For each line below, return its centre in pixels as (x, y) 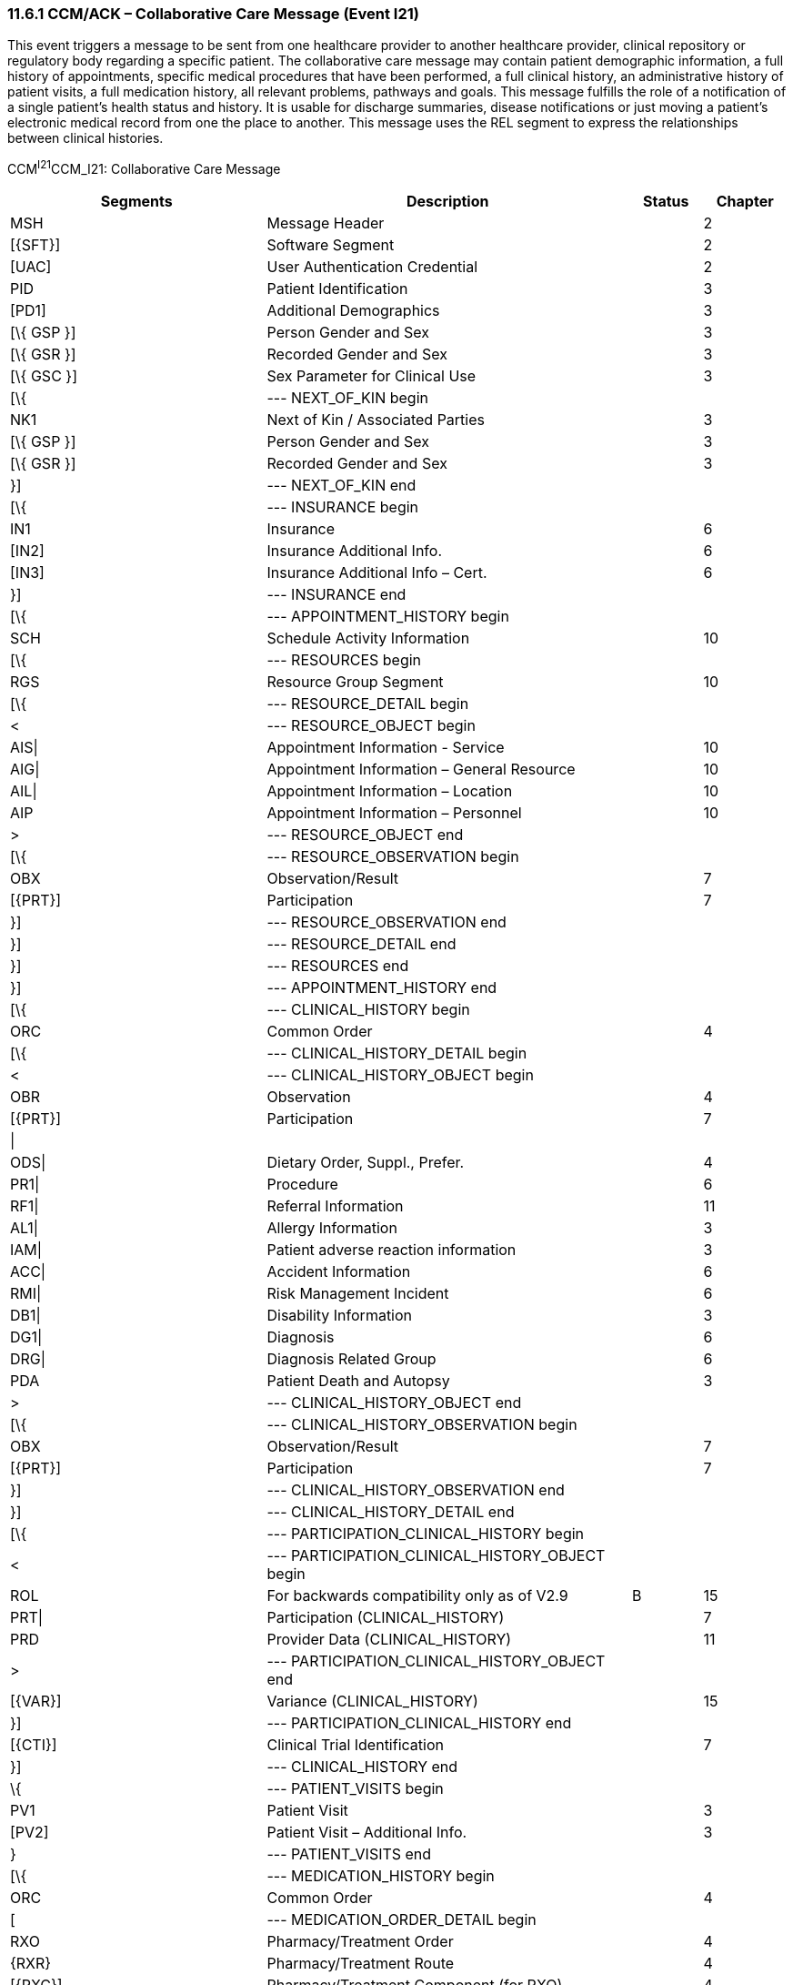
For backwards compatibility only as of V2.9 (417, 1596)
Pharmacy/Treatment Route (361, 1964)
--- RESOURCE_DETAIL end (361, 944)
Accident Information (339, 1272)
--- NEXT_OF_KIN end (341, 486)
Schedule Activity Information (368, 638)
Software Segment (331, 245)
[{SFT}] (35, 245)
